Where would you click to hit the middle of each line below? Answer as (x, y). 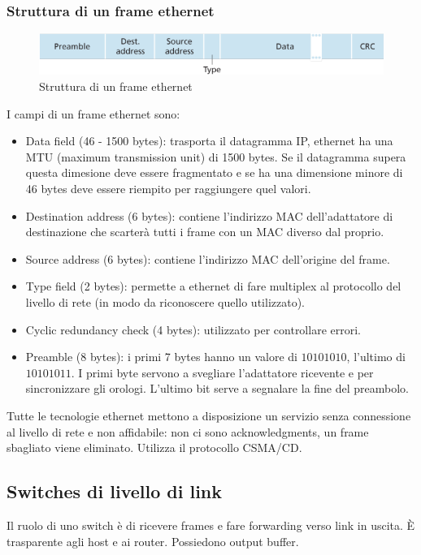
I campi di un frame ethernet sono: (93, 113)
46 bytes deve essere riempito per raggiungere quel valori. (168, 189)
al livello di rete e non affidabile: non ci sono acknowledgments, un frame (188, 431)
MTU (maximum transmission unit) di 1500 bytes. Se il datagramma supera (216, 156)
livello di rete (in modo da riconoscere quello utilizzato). (165, 302)
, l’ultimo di (376, 357)
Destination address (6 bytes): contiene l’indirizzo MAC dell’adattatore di (209, 215)
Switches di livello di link (115, 491)
